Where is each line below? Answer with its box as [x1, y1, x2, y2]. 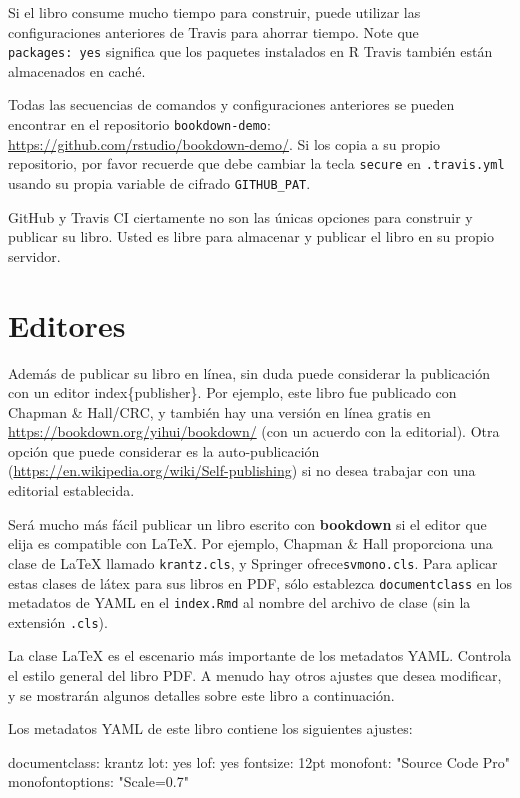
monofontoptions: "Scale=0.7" [8, 771, 189, 792]
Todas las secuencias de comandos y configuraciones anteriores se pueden [8, 94, 455, 115]
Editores [8, 304, 126, 345]
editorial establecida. [8, 480, 135, 501]
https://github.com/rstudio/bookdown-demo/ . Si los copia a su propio [8, 133, 441, 154]
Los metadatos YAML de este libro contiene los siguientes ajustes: [8, 718, 413, 739]
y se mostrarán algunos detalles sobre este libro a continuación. [8, 684, 395, 705]
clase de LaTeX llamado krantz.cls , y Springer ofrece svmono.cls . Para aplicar [8, 552, 498, 573]
